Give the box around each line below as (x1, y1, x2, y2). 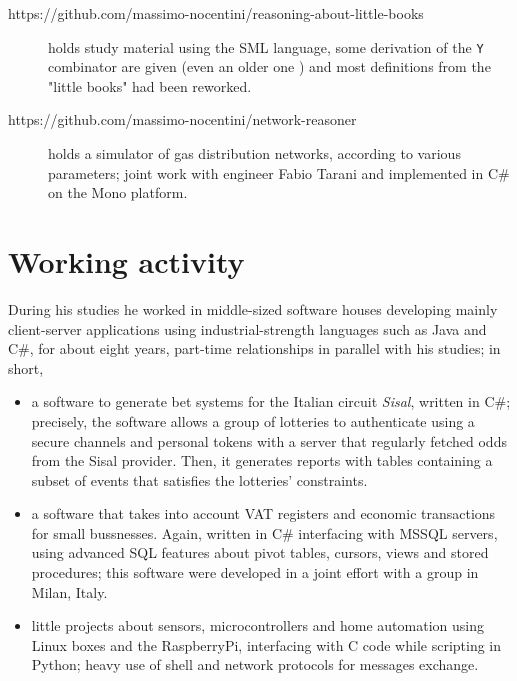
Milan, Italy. (31, 581, 108, 602)
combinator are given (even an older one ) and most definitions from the (48, 56, 491, 77)
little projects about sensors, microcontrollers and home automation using (31, 615, 484, 636)
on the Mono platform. (48, 182, 188, 203)
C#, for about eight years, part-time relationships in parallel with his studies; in (8, 338, 501, 359)
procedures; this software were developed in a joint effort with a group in (31, 562, 479, 583)
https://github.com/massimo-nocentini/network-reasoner (8, 109, 357, 130)
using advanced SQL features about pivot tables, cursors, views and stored (31, 542, 489, 563)
